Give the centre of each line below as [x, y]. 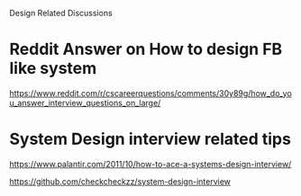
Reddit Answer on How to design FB [146, 49]
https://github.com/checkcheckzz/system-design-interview [120, 181]
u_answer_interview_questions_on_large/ [85, 102]
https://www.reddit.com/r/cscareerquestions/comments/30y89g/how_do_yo [151, 93]
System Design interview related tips [150, 139]
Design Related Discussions [61, 13]
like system [53, 69]
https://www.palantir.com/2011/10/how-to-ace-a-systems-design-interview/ [150, 164]
